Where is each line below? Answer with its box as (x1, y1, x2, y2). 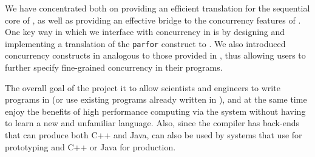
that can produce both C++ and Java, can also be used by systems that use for (5, 129, 302, 141)
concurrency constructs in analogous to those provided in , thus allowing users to (5, 49, 306, 62)
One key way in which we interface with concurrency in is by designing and (5, 25, 285, 38)
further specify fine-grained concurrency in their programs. (5, 61, 223, 74)
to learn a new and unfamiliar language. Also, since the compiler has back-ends (5, 117, 299, 129)
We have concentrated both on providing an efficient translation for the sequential (5, 2, 310, 14)
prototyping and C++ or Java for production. (5, 140, 176, 153)
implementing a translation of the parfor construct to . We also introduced (5, 37, 286, 50)
